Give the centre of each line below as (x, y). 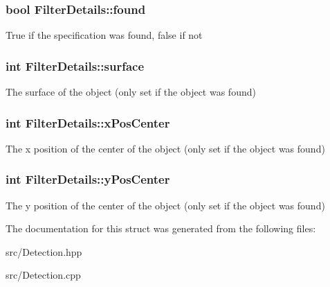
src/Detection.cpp (43, 275)
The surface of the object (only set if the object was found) (131, 92)
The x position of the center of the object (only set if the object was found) (165, 148)
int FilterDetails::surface (75, 66)
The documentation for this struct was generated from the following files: (161, 228)
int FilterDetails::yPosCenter (88, 179)
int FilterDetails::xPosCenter (88, 122)
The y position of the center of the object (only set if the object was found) (165, 205)
